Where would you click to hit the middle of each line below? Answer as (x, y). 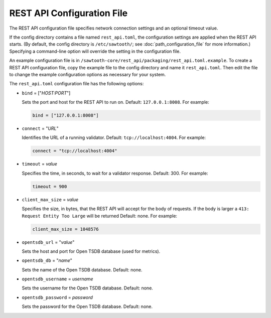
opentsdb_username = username (57, 279)
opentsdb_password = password (57, 297)
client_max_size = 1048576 (65, 229)
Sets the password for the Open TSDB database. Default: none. (87, 306)
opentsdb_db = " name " (47, 260)
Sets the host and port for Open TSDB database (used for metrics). (91, 251)
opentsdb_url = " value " (48, 242)
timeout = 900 (50, 186)
